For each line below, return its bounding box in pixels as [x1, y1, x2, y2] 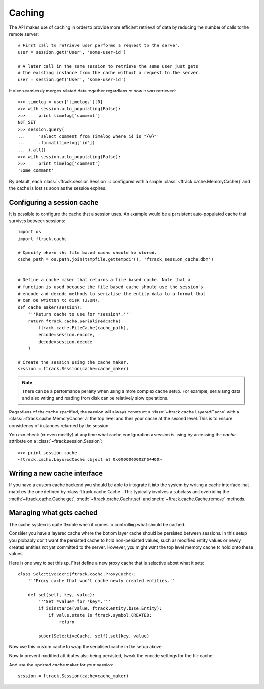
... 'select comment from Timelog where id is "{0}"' [18, 134, 160, 139]
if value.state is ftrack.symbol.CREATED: [48, 612, 152, 618]
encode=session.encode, [38, 332, 95, 338]
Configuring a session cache [9, 198, 99, 207]
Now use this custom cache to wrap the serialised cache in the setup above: [9, 644, 163, 649]
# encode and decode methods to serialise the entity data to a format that [18, 291, 206, 296]
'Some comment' [18, 167, 54, 173]
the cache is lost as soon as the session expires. [9, 185, 107, 191]
